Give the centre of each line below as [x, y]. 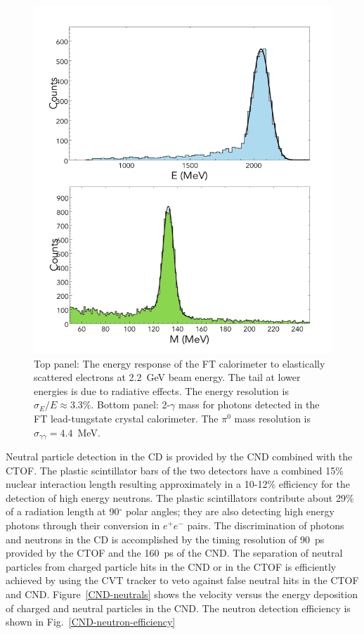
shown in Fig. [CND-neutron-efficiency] [91, 622]
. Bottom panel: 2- [131, 405]
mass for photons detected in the [249, 405]
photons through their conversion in [83, 525]
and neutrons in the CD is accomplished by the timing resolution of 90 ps [165, 539]
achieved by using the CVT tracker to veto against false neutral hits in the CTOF [182, 580]
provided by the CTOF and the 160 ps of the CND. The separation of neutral [174, 553]
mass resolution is [272, 419]
